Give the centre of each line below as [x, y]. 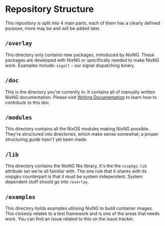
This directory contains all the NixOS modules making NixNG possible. [77, 129]
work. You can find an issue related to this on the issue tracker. [70, 219]
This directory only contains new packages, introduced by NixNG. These [80, 55]
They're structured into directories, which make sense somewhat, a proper [82, 134]
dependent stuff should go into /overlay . [47, 182]
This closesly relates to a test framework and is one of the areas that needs [82, 214]
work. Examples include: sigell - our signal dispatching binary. [70, 65]
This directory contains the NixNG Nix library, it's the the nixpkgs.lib [76, 166]
